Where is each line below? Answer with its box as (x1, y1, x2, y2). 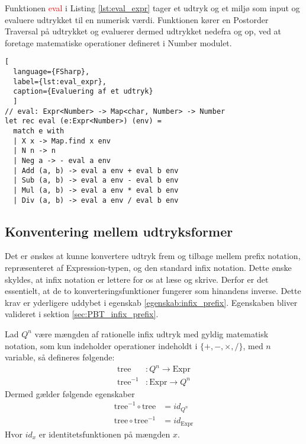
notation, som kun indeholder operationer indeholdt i (5, 339, 198, 352)
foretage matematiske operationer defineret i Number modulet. (5, 36, 232, 49)
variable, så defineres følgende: (5, 351, 115, 363)
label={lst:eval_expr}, (13, 77, 107, 86)
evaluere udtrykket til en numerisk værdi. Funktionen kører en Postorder (5, 13, 269, 25)
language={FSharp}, (13, 68, 90, 76)
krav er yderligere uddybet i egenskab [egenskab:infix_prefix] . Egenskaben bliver (5, 296, 298, 308)
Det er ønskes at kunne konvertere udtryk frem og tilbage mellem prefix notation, (5, 250, 301, 262)
